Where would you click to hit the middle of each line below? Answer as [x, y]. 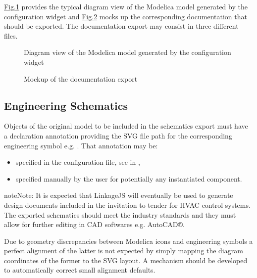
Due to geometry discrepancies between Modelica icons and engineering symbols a [128, 241]
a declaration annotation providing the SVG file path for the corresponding [118, 135]
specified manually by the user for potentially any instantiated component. [129, 178]
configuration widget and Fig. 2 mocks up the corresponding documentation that [126, 16]
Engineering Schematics [66, 105]
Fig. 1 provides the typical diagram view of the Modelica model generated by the [126, 6]
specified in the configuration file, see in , [78, 162]
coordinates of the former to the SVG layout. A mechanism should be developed [126, 260]
